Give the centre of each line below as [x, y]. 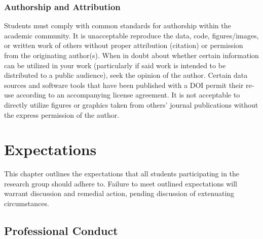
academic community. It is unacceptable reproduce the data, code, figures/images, [131, 35]
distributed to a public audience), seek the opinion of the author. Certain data [126, 75]
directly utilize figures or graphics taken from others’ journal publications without [131, 104]
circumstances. [27, 203]
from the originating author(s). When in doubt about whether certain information [131, 55]
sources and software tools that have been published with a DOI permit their [124, 85]
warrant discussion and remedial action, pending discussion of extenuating [119, 193]
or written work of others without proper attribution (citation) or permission [124, 45]
